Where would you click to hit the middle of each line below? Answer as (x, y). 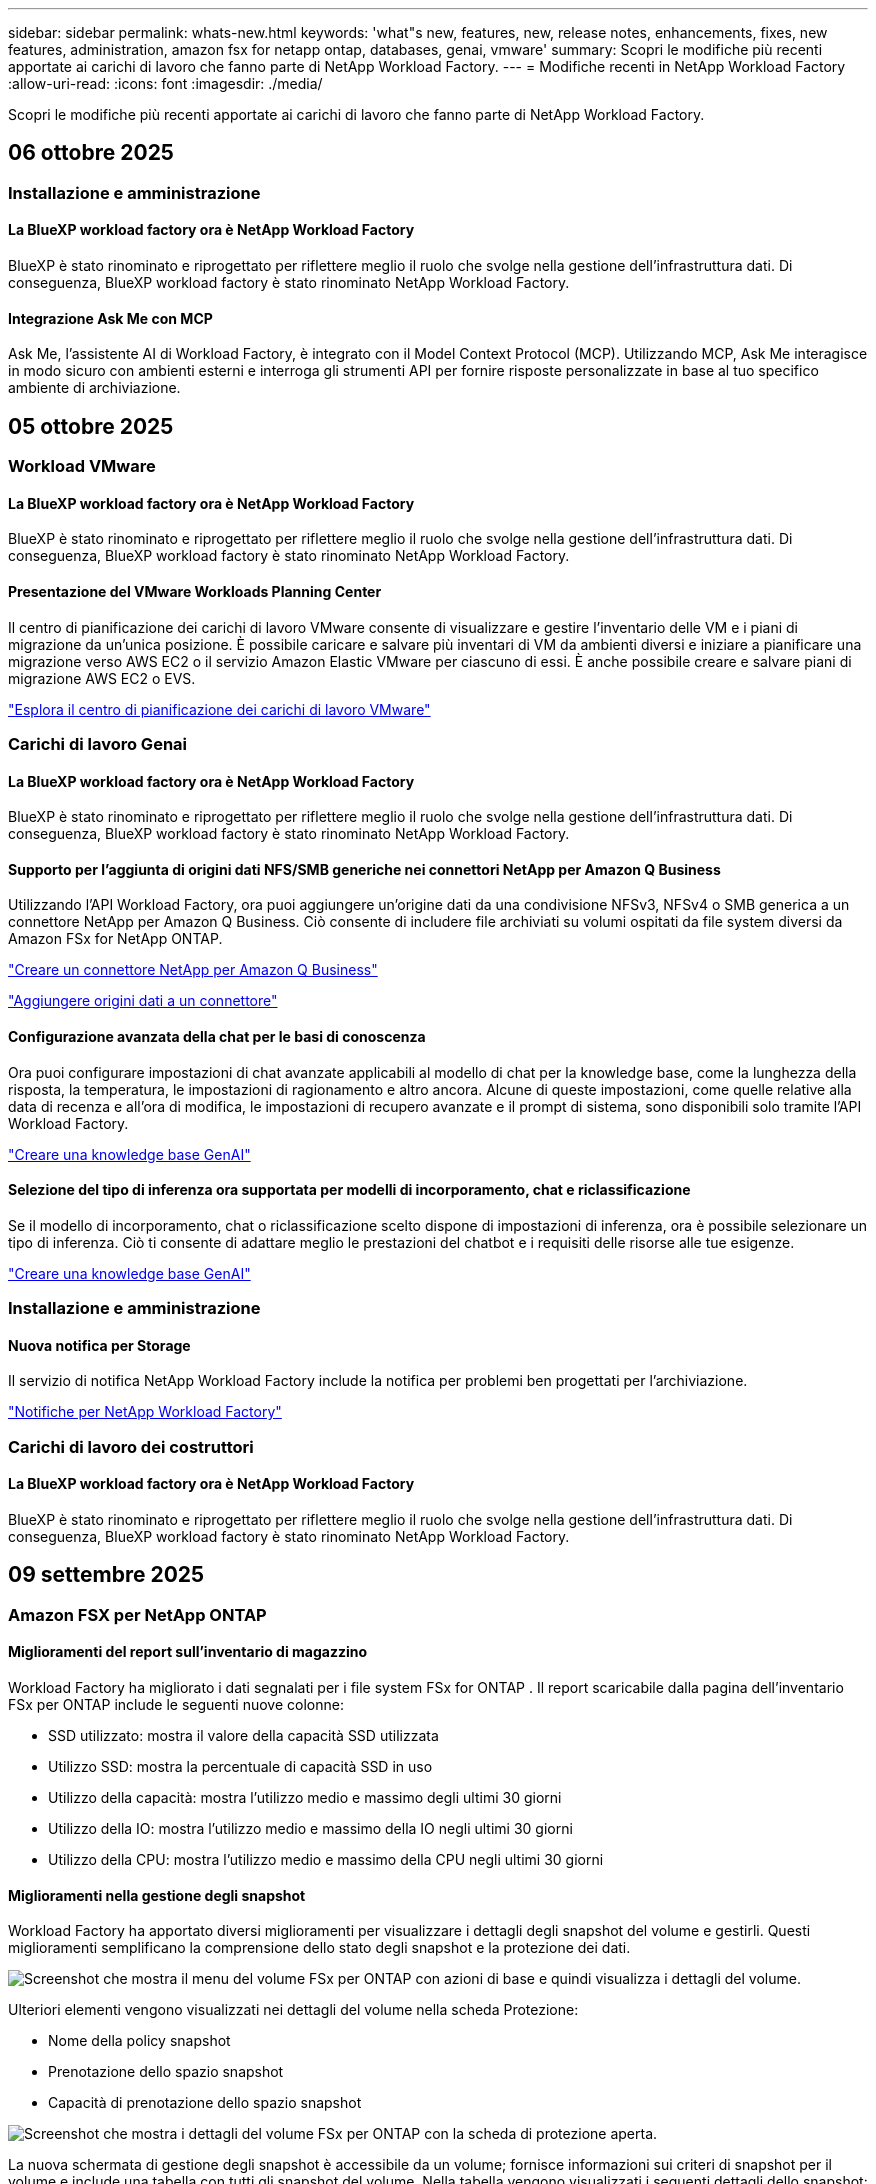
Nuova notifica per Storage (99, 1345)
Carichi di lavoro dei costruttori (131, 1446)
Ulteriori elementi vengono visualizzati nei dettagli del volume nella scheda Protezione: (293, 2010)
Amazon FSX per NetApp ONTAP (137, 1614)
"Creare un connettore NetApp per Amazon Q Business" (193, 970)
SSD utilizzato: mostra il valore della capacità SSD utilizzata (243, 1736)
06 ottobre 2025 (91, 153)
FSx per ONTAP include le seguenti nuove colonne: (176, 1705)
